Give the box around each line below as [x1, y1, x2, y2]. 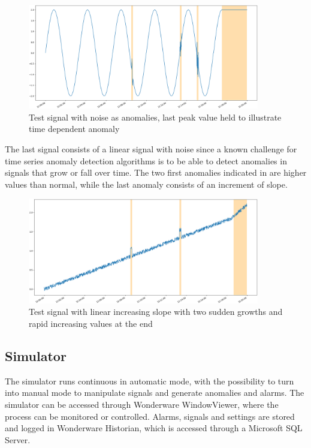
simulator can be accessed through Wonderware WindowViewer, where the [5, 398, 279, 410]
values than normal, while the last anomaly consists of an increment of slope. [5, 178, 288, 190]
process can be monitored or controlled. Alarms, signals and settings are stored [5, 410, 295, 422]
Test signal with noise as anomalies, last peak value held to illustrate [29, 110, 282, 123]
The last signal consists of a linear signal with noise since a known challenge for [5, 143, 297, 155]
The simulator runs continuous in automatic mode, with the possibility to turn [5, 374, 294, 387]
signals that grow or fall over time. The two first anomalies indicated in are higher [5, 166, 307, 179]
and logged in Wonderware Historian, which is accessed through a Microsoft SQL [5, 422, 303, 434]
